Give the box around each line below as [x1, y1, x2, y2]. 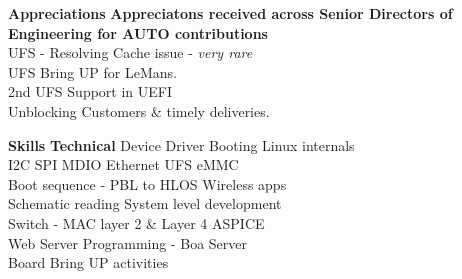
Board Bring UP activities [8, 252, 169, 273]
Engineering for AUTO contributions [8, 22, 268, 43]
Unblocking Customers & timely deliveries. [8, 100, 270, 121]
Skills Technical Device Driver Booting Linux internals [8, 134, 355, 155]
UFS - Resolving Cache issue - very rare [8, 42, 253, 63]
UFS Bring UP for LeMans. [8, 61, 177, 82]
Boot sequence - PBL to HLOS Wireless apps [8, 173, 287, 194]
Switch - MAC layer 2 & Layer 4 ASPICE [8, 212, 265, 233]
